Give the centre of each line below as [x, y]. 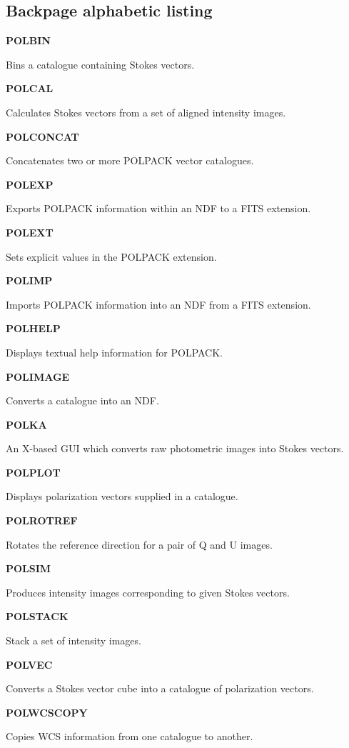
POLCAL [30, 88]
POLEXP [30, 184]
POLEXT [30, 232]
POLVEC [29, 664]
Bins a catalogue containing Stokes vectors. [100, 64]
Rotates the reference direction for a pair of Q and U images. [139, 544]
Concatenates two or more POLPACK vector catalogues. [130, 160]
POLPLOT [33, 472]
